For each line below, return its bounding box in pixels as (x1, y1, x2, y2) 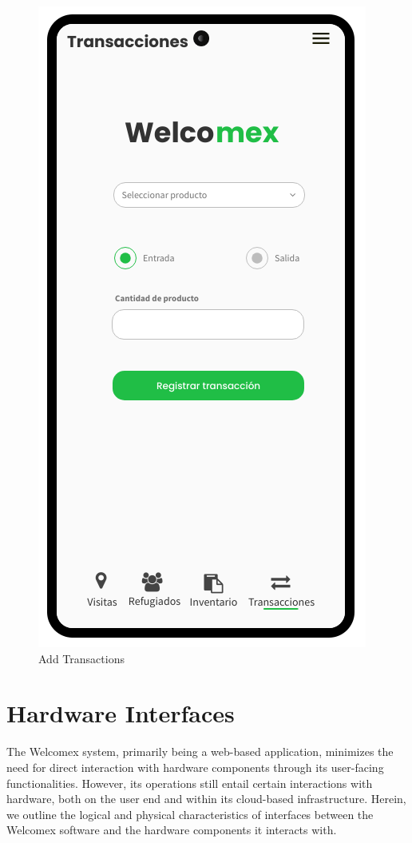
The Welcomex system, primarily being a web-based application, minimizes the (6, 743, 394, 760)
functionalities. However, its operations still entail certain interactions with (6, 774, 373, 791)
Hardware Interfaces (6, 697, 235, 730)
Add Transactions (38, 650, 125, 666)
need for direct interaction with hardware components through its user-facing (6, 758, 384, 775)
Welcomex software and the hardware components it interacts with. (6, 821, 337, 838)
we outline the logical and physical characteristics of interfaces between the (6, 805, 374, 822)
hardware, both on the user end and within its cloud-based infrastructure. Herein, (6, 790, 406, 807)
